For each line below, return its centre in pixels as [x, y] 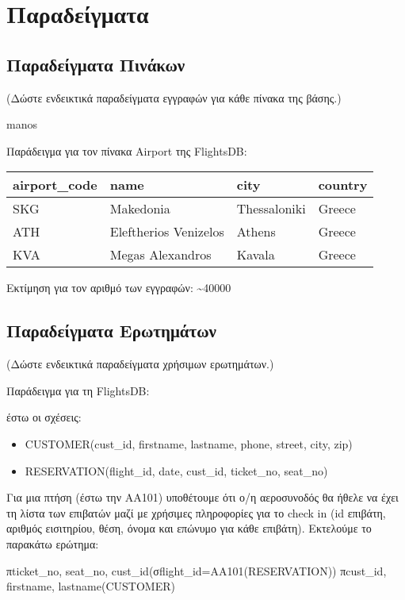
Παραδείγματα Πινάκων [96, 64]
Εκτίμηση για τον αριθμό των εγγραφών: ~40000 [119, 288]
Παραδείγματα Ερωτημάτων [111, 331]
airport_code [55, 185]
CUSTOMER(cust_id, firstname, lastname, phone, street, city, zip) [189, 443]
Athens [256, 232]
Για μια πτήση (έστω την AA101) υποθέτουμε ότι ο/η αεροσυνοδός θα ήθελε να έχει [202, 497]
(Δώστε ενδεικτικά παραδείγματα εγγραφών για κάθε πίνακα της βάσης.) [174, 97]
